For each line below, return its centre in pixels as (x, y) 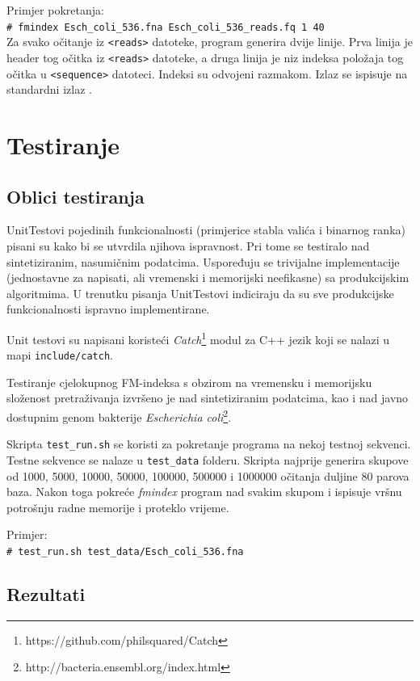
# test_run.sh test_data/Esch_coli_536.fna (125, 551)
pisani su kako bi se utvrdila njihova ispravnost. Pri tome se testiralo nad (188, 245)
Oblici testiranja (76, 196)
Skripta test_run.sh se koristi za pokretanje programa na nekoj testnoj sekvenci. (209, 444)
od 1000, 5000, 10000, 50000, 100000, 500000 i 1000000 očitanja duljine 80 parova (208, 475)
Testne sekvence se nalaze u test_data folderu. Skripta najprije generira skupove (208, 459)
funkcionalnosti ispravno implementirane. (108, 309)
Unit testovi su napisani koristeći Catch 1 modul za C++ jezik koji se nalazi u (198, 338)
